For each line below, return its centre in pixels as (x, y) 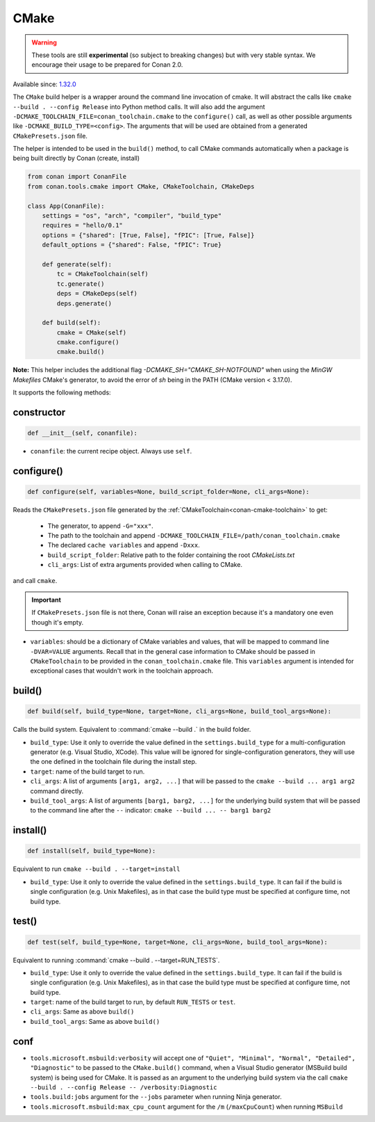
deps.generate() (84, 303)
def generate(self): (77, 264)
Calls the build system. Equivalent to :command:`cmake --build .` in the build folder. (132, 730)
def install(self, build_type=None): (92, 851)
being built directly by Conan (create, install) (76, 158)
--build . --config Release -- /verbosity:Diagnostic (124, 1087)
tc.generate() (81, 284)
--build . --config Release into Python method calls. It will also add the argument (139, 106)
